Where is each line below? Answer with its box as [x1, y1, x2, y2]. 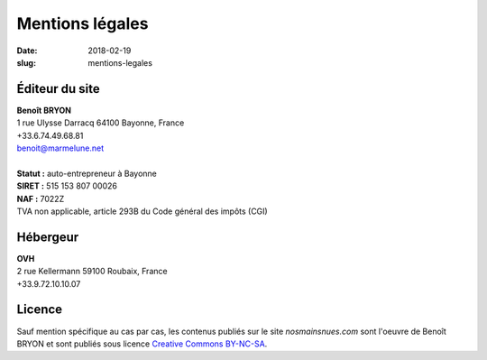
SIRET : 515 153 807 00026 [16, 180, 117, 191]
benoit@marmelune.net [16, 143, 105, 153]
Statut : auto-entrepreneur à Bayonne [16, 168, 158, 179]
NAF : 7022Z [16, 193, 65, 204]
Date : [16, 45, 38, 56]
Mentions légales [16, 14, 149, 33]
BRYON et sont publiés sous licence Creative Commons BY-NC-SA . [16, 338, 268, 349]
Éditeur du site [16, 81, 101, 97]
